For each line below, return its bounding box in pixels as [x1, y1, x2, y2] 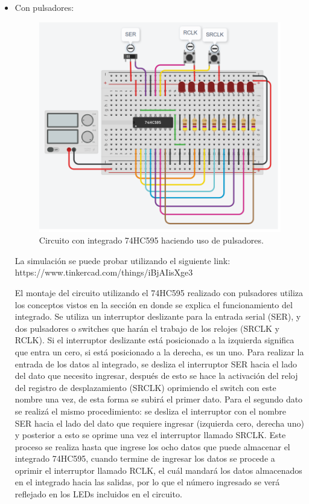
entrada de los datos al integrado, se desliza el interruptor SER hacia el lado [14, 357, 297, 370]
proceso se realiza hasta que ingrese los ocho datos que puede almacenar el [14, 440, 290, 453]
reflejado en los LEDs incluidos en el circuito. [14, 488, 182, 500]
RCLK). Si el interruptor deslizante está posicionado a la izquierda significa [14, 334, 295, 346]
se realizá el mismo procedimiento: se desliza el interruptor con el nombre [14, 404, 287, 417]
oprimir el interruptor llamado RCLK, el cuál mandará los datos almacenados [14, 464, 302, 476]
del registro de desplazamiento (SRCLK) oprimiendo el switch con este [14, 381, 276, 393]
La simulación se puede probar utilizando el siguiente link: [14, 254, 231, 267]
